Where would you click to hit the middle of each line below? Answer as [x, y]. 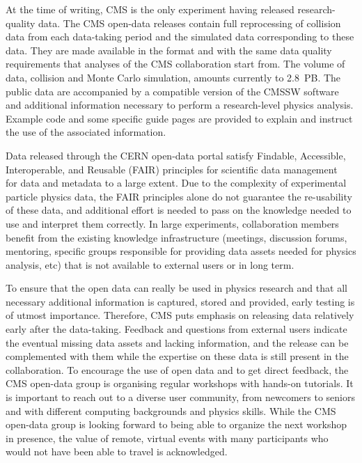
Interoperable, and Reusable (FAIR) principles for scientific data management [172, 169]
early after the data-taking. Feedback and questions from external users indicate [176, 329]
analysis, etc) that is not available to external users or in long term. [150, 264]
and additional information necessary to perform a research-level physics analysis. [180, 105]
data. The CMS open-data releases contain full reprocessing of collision [190, 23]
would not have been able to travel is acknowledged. [117, 452]
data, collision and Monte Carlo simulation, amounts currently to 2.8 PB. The [173, 77]
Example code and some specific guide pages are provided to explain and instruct [179, 118]
